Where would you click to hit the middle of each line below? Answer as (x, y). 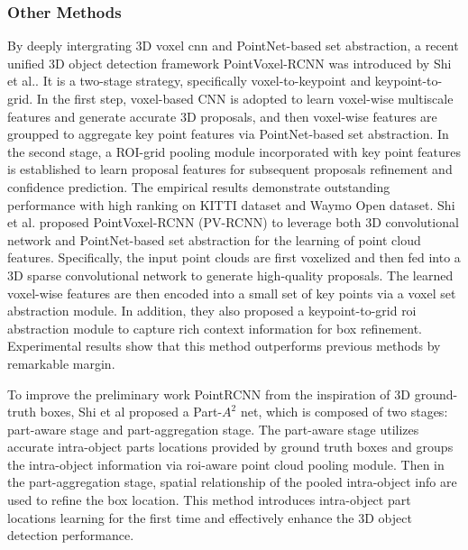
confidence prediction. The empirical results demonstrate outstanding (199, 186)
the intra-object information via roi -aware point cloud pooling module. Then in (226, 464)
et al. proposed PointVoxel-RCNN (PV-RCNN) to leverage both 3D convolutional (233, 222)
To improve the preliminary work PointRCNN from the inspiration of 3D (209, 394)
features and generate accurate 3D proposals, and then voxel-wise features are (222, 116)
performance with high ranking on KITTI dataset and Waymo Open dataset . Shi (231, 204)
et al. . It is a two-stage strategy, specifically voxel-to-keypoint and (189, 81)
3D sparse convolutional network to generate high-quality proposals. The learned (230, 275)
